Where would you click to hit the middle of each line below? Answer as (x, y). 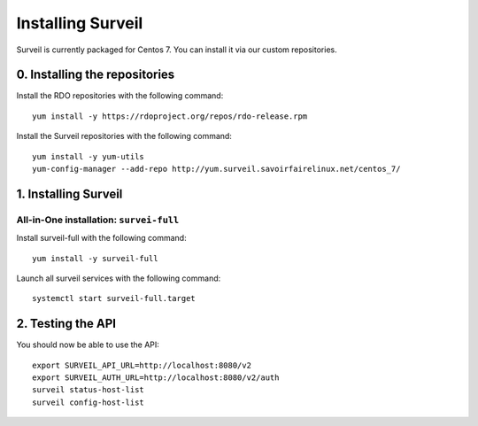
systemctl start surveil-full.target (114, 298)
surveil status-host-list (89, 390)
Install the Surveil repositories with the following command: (124, 136)
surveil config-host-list (89, 402)
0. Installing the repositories (96, 75)
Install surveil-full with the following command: (101, 238)
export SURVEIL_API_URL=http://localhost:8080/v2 (142, 365)
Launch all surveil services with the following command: (119, 278)
